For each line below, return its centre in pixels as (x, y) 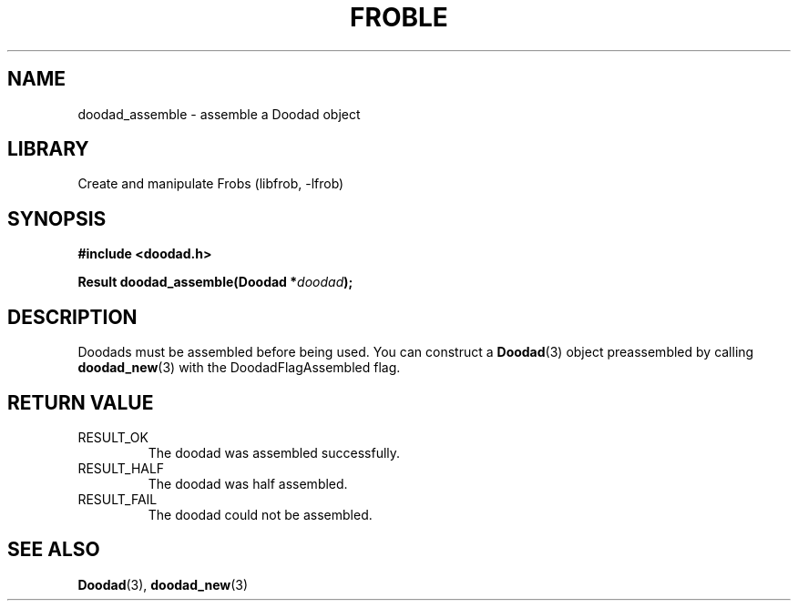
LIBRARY (48, 149)
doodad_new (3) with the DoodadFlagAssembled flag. (239, 368)
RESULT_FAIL (118, 499)
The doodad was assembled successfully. (274, 452)
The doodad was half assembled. (248, 483)
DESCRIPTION (72, 317)
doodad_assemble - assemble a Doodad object (219, 114)
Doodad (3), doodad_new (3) (163, 584)
